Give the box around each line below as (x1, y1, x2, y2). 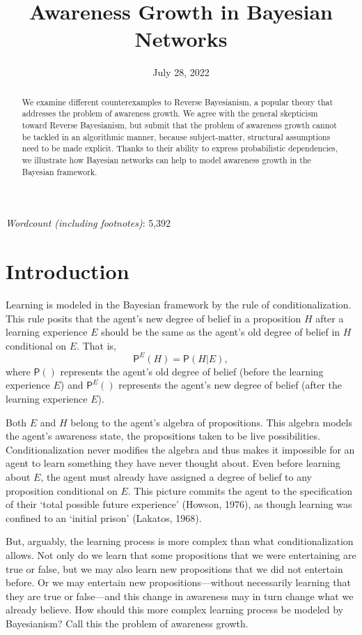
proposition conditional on (6, 483, 118, 498)
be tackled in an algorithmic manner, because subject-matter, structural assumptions (22, 130, 331, 142)
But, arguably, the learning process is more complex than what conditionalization (6, 534, 354, 548)
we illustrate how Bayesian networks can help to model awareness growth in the (22, 154, 311, 165)
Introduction (6, 257, 129, 285)
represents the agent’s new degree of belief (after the (118, 378, 343, 392)
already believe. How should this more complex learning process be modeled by (6, 602, 343, 617)
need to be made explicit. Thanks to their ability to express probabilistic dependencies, (22, 142, 338, 154)
